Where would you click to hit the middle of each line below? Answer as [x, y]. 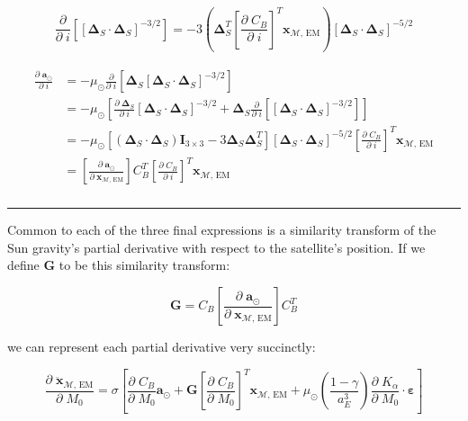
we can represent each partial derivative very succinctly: [162, 347]
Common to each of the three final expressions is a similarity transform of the [222, 230]
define [23, 265]
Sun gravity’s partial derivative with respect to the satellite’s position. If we [216, 247]
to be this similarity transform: [144, 265]
